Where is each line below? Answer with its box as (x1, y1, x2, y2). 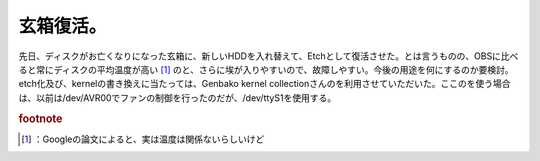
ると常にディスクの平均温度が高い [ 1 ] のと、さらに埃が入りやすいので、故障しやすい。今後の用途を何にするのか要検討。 (18, 63, 514, 75)
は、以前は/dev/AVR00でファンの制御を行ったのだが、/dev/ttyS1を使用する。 (18, 91, 337, 104)
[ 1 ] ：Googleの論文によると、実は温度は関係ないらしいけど (21, 133, 265, 145)
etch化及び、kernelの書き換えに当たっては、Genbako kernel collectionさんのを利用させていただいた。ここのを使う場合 (18, 78, 511, 90)
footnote (18, 111, 63, 125)
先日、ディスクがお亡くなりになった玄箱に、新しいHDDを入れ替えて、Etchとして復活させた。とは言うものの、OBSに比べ (18, 50, 519, 62)
